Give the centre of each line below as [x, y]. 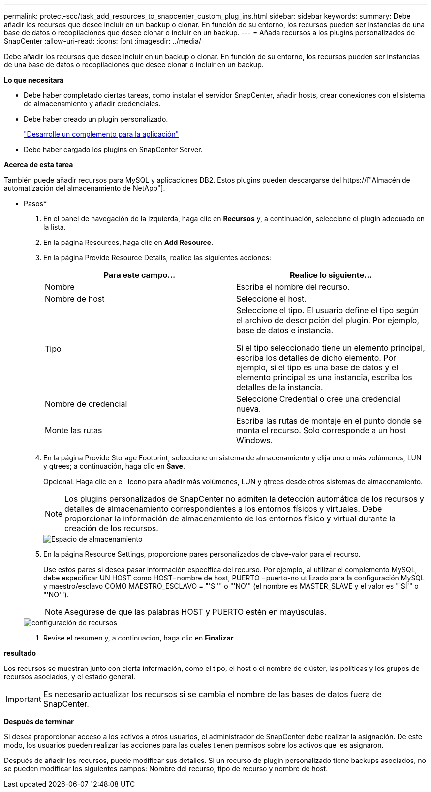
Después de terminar [39, 721]
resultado [20, 653]
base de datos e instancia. [285, 330]
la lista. [55, 227]
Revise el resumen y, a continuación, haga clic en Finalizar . [139, 638]
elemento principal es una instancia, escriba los [324, 377]
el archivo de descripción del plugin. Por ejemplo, [328, 320]
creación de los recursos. [111, 528]
